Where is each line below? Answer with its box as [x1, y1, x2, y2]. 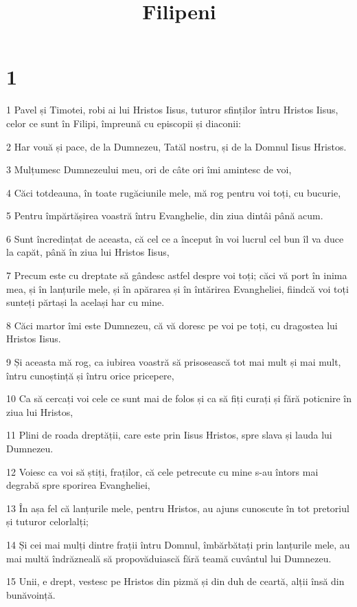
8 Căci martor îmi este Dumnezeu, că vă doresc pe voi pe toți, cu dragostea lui [6, 318, 338, 332]
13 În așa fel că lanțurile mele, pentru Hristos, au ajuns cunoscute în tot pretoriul [6, 500, 349, 515]
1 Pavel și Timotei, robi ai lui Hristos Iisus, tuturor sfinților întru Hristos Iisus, [6, 102, 338, 117]
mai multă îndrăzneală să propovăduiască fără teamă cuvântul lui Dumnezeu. [6, 551, 332, 565]
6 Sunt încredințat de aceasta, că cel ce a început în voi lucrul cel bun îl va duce [6, 231, 344, 245]
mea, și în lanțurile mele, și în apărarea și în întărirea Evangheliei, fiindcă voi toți [6, 281, 349, 296]
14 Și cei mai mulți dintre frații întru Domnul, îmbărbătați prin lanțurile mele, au [6, 537, 350, 551]
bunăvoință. [6, 587, 56, 602]
